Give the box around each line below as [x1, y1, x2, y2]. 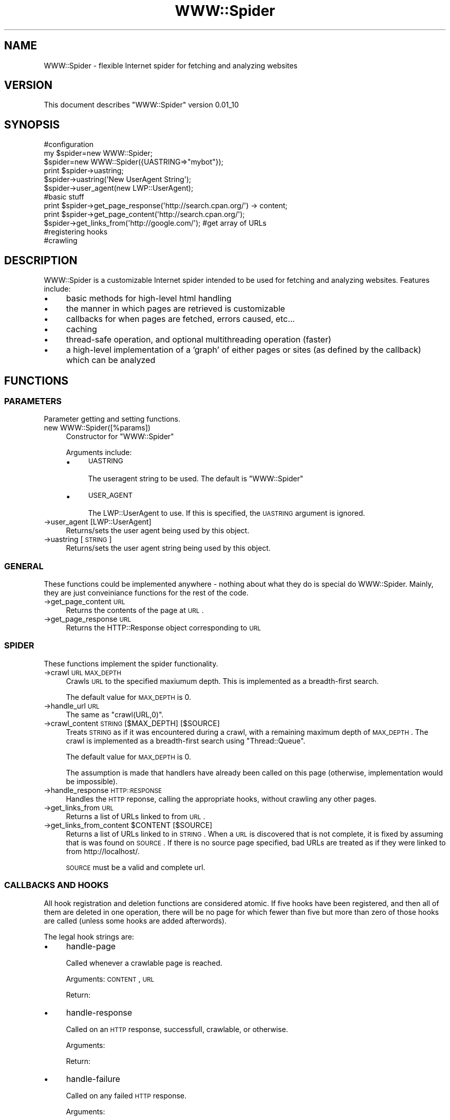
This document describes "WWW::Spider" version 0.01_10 [44, 100, 239, 110]
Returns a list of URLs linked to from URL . [66, 811, 205, 821]
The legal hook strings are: [44, 932, 134, 941]
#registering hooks [44, 227, 108, 237]
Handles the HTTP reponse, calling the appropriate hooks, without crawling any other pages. [66, 794, 377, 803]
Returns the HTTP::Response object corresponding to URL [66, 623, 261, 633]
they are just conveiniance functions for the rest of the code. [44, 588, 249, 598]
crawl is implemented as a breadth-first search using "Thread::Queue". [66, 736, 306, 745]
